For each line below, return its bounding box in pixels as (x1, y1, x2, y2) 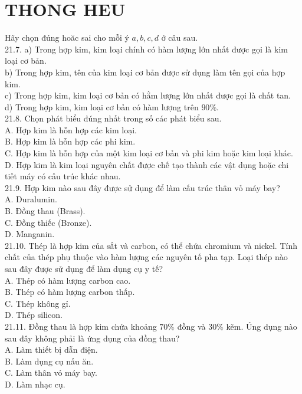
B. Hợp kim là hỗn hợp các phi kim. (5, 135, 136, 147)
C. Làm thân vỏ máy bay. (5, 366, 97, 379)
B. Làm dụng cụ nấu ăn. (5, 354, 94, 367)
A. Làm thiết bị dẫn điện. (5, 343, 98, 356)
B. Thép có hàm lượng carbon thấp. (5, 285, 135, 298)
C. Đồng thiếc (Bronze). (5, 216, 92, 228)
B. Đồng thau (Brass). (5, 205, 86, 217)
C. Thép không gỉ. (5, 297, 71, 309)
